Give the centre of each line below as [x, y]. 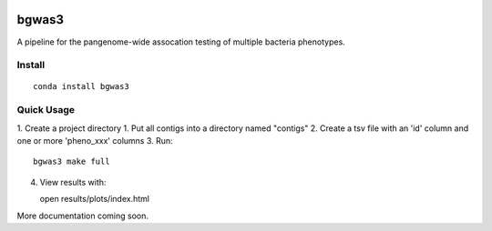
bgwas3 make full [72, 162]
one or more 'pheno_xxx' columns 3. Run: [95, 141]
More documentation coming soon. [83, 216]
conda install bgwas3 [81, 87]
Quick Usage [46, 110]
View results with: [73, 182]
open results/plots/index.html [95, 199]
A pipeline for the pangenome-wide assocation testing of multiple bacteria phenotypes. [181, 42]
